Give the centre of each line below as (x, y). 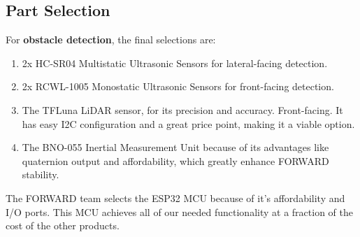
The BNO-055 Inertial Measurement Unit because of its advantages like (175, 147)
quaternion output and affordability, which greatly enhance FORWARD (175, 160)
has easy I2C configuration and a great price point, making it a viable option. (188, 123)
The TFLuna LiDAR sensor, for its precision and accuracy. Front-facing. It (182, 109)
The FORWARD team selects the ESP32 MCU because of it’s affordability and (175, 197)
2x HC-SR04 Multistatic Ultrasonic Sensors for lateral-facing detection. (175, 63)
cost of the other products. (63, 225)
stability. (41, 174)
